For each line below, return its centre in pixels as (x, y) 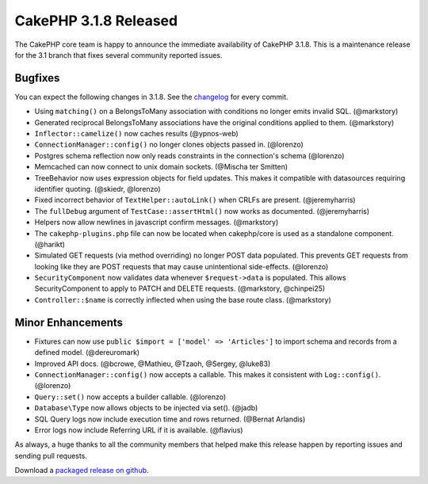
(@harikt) (50, 244)
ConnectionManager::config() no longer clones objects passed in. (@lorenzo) (169, 145)
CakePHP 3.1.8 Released (96, 21)
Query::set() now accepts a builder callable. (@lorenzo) (130, 397)
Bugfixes (37, 78)
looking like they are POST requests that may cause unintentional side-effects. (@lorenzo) (182, 266)
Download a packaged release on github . (82, 471)
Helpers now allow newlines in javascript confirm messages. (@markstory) (157, 223)
